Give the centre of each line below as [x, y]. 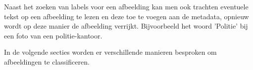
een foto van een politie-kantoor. [53, 35]
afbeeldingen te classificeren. [47, 61]
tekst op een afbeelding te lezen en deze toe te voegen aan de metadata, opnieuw [126, 16]
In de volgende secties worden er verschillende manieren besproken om [110, 52]
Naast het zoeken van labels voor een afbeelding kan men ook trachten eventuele [126, 6]
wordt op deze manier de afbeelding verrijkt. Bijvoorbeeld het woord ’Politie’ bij [126, 26]
